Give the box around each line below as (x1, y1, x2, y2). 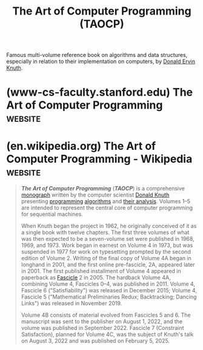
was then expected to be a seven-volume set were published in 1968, (21, 235, 195, 243)
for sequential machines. (21, 210, 83, 218)
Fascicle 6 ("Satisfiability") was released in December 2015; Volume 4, (21, 287, 197, 294)
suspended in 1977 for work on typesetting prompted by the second (21, 248, 191, 255)
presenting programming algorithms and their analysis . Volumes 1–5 (21, 198, 191, 205)
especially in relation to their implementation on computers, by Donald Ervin (6, 58, 196, 65)
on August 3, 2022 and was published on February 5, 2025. (21, 337, 170, 345)
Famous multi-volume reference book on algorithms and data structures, (6, 52, 188, 59)
